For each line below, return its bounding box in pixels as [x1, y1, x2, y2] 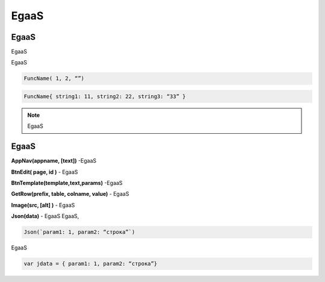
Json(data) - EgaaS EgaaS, [11, 213, 79, 220]
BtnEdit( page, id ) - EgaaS [11, 168, 78, 175]
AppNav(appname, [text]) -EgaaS [11, 157, 97, 164]
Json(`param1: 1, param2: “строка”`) [23, 229, 135, 236]
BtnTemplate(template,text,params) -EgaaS [11, 180, 123, 187]
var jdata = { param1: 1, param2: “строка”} [23, 260, 158, 268]
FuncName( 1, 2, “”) [23, 75, 84, 82]
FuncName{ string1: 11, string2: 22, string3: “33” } [23, 93, 186, 100]
